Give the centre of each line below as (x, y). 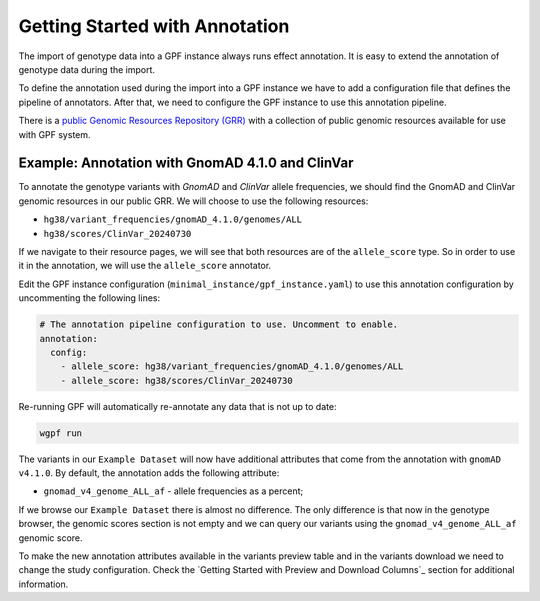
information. (43, 584)
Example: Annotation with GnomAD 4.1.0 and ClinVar (186, 163)
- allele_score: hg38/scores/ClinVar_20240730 (177, 380)
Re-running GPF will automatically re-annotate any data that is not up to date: (177, 406)
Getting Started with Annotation (154, 26)
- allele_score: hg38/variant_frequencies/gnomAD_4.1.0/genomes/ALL (232, 366)
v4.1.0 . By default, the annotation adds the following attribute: (149, 473)
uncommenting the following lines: (89, 298)
